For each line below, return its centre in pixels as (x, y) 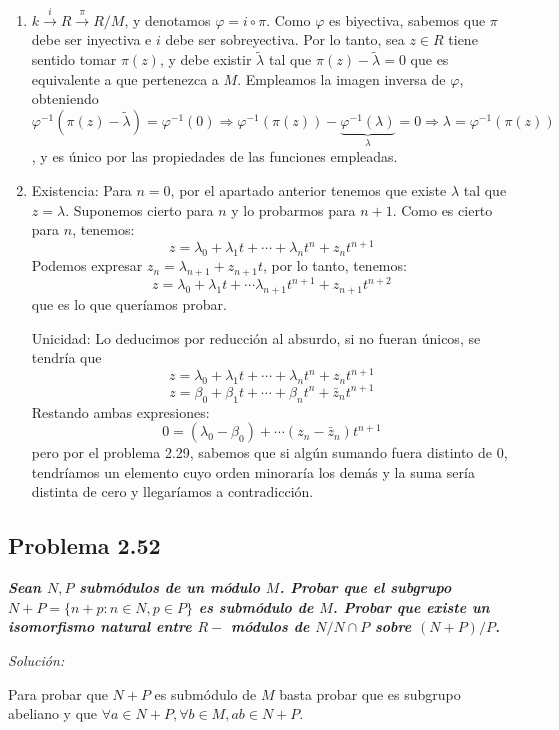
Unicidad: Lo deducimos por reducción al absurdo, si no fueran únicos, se (256, 337)
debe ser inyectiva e (91, 39)
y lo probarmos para (293, 209)
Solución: (36, 659)
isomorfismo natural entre (100, 626)
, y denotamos (167, 19)
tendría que (66, 357)
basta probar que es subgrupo (370, 693)
